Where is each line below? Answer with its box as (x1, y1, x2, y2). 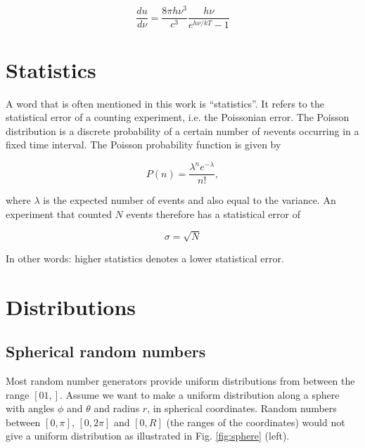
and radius (94, 401, 140, 416)
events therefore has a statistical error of (126, 206, 300, 221)
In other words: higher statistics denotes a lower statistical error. (6, 250, 284, 265)
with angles (6, 401, 55, 416)
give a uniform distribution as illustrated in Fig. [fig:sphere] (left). (6, 428, 290, 443)
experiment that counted (6, 206, 112, 221)
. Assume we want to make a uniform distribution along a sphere (60, 387, 340, 402)
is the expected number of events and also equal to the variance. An (43, 193, 336, 207)
